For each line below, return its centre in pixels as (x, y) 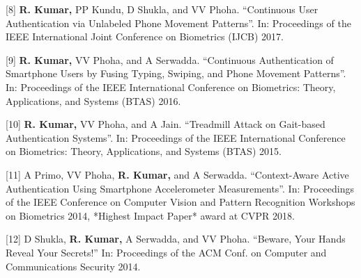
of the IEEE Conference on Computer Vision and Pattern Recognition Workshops (180, 202)
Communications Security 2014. (73, 266)
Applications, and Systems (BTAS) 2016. (93, 100)
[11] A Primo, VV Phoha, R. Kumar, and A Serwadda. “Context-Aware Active (177, 174)
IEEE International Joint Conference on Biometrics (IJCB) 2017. (145, 36)
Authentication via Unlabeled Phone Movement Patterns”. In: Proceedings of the (178, 23)
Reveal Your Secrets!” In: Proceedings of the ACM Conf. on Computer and (166, 252)
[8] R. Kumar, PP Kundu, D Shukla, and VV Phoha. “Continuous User (162, 9)
